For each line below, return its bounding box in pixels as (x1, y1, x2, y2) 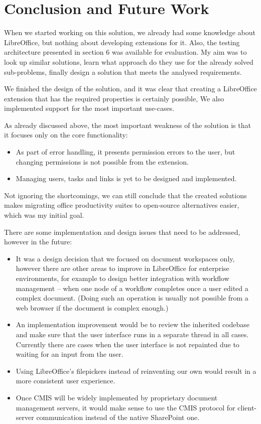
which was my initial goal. (4, 210, 84, 220)
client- (237, 402, 256, 412)
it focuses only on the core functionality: (4, 129, 128, 140)
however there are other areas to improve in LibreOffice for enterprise (16, 263, 229, 273)
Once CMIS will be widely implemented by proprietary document (16, 392, 218, 402)
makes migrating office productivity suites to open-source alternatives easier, (4, 200, 239, 210)
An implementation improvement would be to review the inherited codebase (16, 319, 250, 330)
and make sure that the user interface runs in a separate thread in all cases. (16, 329, 249, 339)
